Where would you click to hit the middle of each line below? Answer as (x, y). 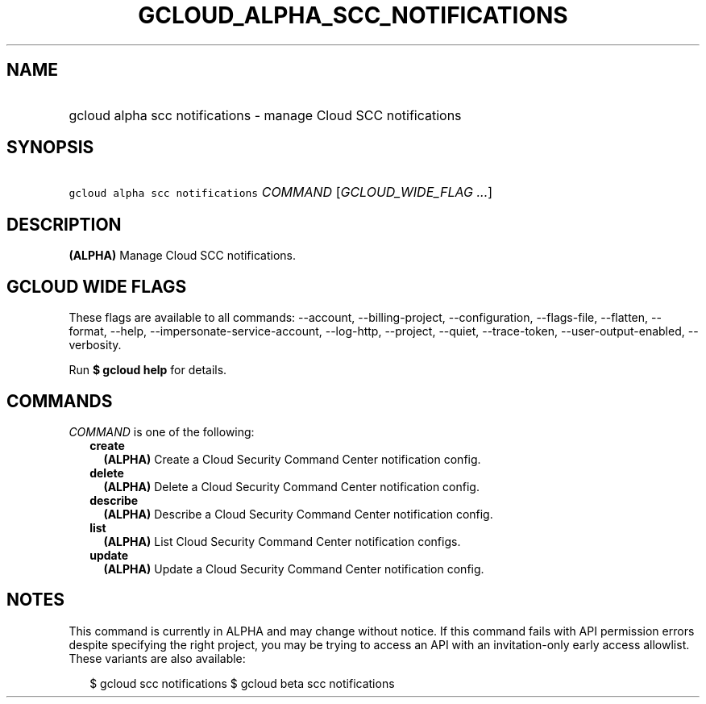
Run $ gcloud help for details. (148, 370)
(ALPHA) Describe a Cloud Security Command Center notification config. (298, 514)
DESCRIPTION (64, 224)
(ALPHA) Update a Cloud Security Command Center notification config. (294, 569)
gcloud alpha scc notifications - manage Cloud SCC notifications (265, 115)
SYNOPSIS (50, 148)
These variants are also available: (157, 658)
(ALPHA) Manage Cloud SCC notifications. (182, 256)
